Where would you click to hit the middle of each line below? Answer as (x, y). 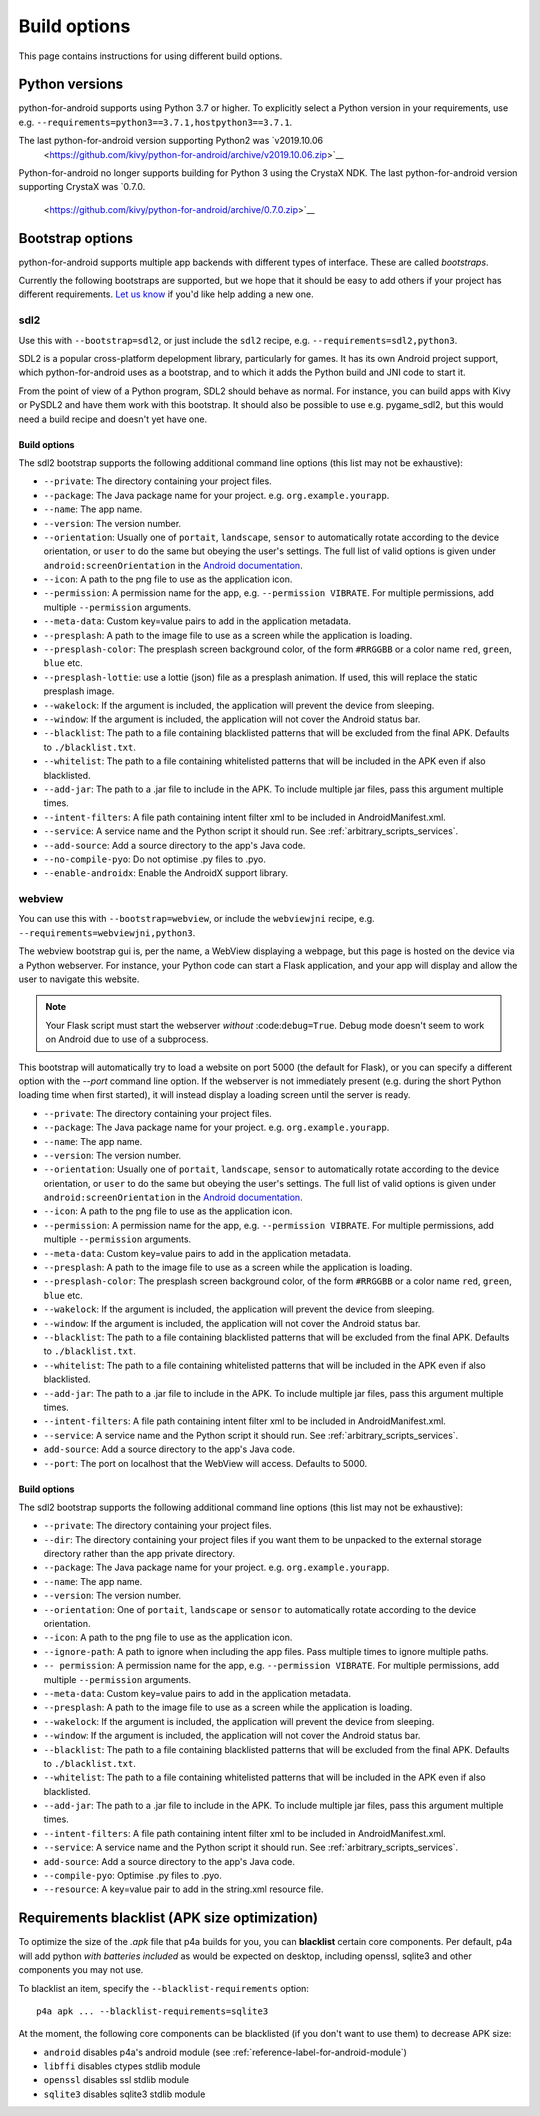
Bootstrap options (76, 238)
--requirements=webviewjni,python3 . (107, 932)
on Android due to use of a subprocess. (127, 1039)
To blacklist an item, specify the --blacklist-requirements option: (164, 1988)
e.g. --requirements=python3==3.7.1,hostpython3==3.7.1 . (155, 122)
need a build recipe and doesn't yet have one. (113, 419)
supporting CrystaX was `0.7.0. (82, 187)
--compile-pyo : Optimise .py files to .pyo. (132, 1876)
